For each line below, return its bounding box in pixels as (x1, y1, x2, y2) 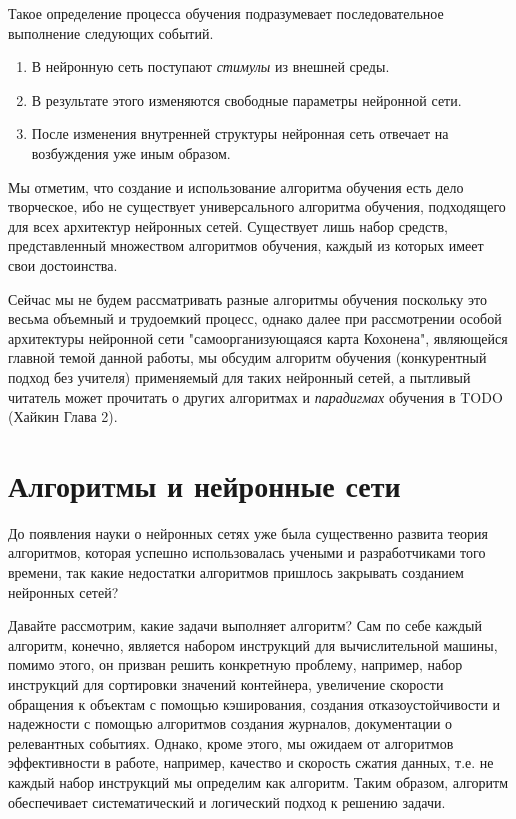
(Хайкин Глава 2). (8, 406, 118, 427)
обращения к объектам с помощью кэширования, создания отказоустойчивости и (8, 693, 501, 714)
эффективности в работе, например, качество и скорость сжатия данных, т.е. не (8, 752, 494, 773)
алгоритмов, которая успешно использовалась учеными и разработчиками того (8, 542, 486, 563)
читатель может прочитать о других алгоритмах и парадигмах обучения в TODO (8, 386, 503, 407)
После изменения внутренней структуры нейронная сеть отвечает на (31, 123, 449, 144)
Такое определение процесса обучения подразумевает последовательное (8, 3, 444, 23)
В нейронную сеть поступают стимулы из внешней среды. (31, 56, 390, 77)
